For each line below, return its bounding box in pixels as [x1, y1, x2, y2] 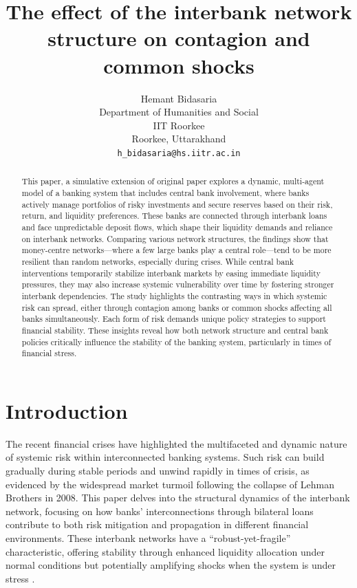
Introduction [6, 396, 128, 424]
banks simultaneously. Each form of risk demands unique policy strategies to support [21, 313, 326, 325]
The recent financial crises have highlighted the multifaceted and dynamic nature [6, 436, 347, 450]
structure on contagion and [47, 24, 310, 52]
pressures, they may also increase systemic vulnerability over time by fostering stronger [21, 279, 334, 290]
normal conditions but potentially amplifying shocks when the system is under [6, 558, 336, 572]
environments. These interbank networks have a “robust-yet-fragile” [6, 530, 291, 545]
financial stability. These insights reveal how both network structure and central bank [21, 324, 329, 336]
